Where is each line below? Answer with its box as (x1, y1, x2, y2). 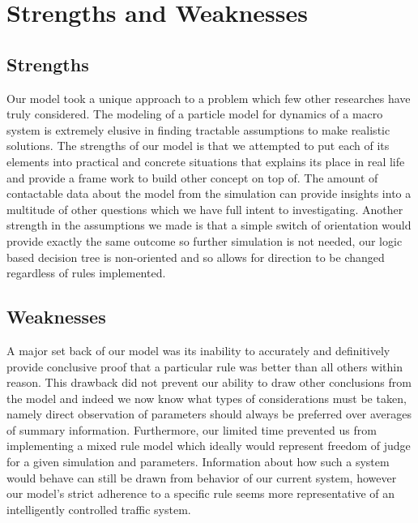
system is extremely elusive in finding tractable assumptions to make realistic (6, 121, 390, 138)
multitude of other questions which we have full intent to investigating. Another (6, 200, 403, 217)
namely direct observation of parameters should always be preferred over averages (6, 405, 412, 422)
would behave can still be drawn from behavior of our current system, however (6, 469, 397, 486)
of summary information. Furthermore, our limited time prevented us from (6, 421, 377, 438)
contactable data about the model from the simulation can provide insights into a (6, 185, 412, 202)
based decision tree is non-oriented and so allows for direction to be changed (6, 248, 385, 265)
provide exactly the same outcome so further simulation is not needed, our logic (6, 232, 403, 249)
